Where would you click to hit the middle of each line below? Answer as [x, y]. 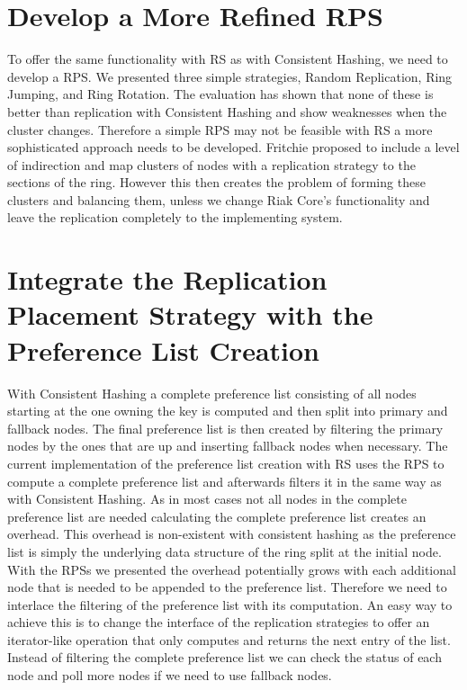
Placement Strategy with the [190, 314]
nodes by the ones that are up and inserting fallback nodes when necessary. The [228, 446]
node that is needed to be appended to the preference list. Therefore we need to [227, 587]
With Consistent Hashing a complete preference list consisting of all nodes [212, 393]
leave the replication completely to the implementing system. [175, 217]
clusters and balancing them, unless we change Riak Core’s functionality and [219, 199]
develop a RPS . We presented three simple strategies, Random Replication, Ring [230, 76]
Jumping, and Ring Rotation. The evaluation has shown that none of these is [220, 94]
